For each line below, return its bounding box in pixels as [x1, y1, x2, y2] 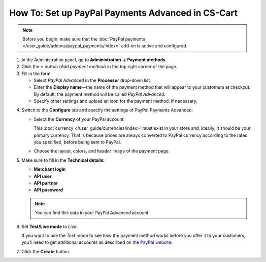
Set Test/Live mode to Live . [21, 224, 78, 229]
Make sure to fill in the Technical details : [21, 157, 105, 163]
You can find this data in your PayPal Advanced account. [34, 210, 150, 216]
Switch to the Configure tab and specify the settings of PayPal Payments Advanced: [21, 107, 193, 113]
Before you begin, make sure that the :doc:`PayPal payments [22, 36, 145, 42]
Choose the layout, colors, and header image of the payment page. [33, 148, 170, 154]
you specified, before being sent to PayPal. [33, 139, 121, 145]
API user [33, 173, 52, 179]
